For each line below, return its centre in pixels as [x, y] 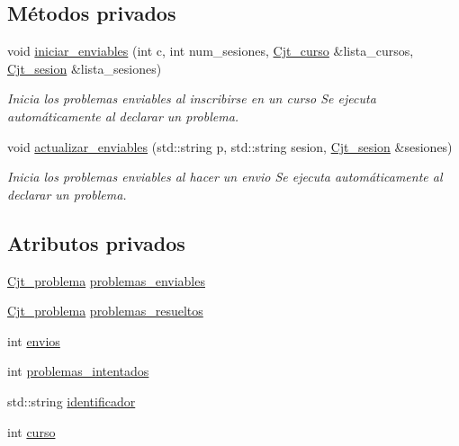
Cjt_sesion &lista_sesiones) [85, 68]
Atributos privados [96, 242]
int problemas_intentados [78, 371]
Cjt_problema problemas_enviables [106, 280]
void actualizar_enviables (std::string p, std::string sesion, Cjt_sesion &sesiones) [230, 146]
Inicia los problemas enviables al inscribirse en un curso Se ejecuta [192, 98]
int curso [31, 431]
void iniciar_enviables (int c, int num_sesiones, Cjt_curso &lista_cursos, [211, 51]
